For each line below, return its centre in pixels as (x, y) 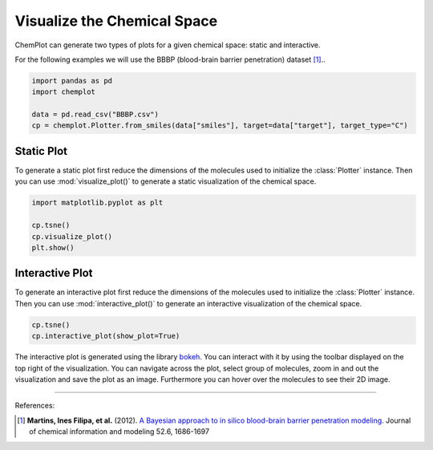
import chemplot (64, 92)
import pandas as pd (72, 81)
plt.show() (53, 247)
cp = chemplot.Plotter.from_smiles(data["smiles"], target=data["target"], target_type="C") (220, 126)
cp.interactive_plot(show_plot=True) (106, 336)
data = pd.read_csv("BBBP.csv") (95, 115)
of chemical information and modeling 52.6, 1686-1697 (119, 432)
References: (35, 406)
